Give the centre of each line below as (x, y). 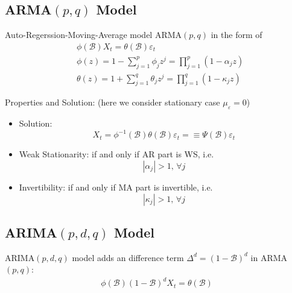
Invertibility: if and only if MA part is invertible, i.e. (116, 187)
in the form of (236, 35)
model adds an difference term (128, 257)
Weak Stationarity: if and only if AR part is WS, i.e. (116, 154)
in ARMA (269, 257)
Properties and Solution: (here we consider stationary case (113, 102)
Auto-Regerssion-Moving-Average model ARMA (94, 35)
